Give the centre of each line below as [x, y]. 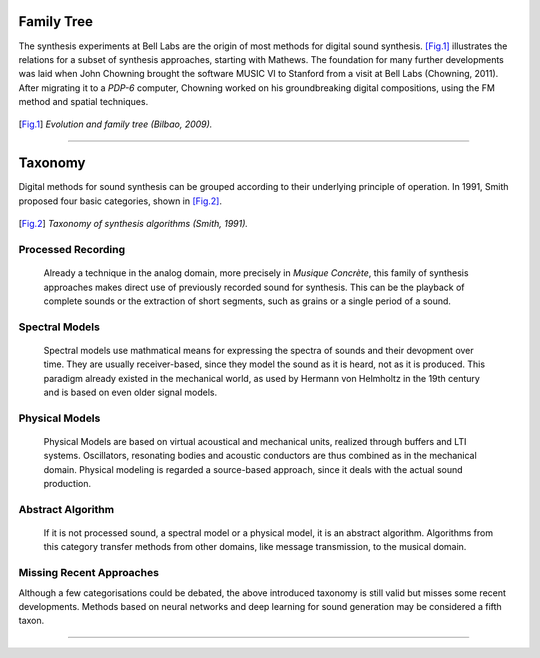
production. [67, 484]
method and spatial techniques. [83, 102]
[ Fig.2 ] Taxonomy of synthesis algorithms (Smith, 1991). [133, 224]
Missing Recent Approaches [89, 573]
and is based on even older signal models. [130, 392]
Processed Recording [71, 249]
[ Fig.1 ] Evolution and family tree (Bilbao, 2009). [115, 124]
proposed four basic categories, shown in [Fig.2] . [120, 201]
